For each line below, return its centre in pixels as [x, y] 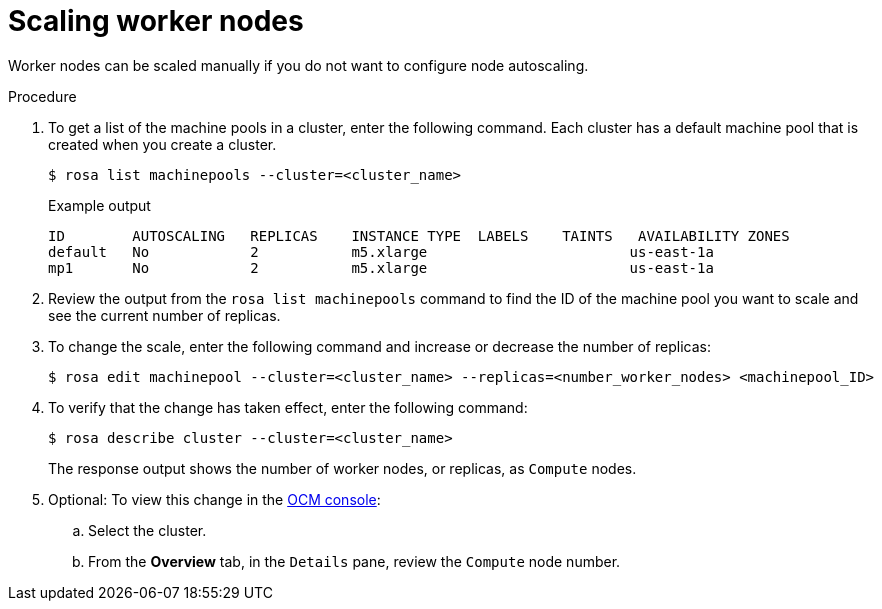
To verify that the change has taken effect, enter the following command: [288, 407]
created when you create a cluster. [162, 144]
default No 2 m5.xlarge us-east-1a [381, 251]
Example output [99, 205]
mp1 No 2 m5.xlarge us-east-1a [381, 267]
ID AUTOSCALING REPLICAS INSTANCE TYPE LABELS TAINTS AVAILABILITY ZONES [419, 235]
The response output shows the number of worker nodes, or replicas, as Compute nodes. [342, 468]
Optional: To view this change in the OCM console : [214, 499]
